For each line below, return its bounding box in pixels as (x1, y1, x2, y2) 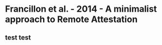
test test (5, 33, 31, 42)
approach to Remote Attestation (5, 14, 138, 25)
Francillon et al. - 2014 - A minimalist (5, 3, 157, 15)
